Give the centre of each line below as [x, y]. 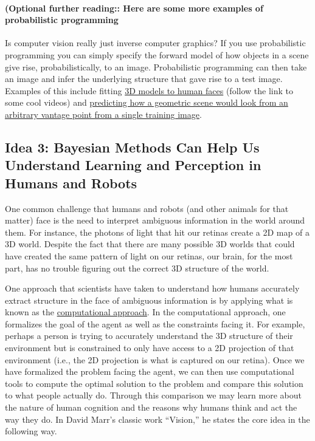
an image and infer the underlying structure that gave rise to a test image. [144, 79]
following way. [31, 431]
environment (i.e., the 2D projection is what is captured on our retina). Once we [155, 359]
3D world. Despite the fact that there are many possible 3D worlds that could [150, 244]
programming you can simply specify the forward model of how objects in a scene [157, 54]
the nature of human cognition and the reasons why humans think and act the [151, 407]
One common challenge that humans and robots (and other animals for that [147, 208]
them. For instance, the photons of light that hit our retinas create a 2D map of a [157, 232]
